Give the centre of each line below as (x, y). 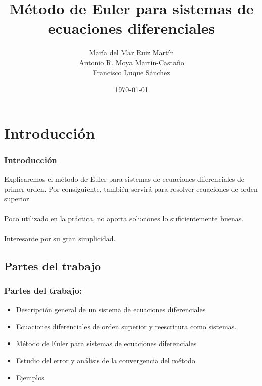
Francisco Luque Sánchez (132, 72)
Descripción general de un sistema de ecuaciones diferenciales (111, 309)
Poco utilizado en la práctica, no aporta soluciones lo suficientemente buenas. (124, 218)
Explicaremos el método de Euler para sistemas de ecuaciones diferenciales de (124, 179)
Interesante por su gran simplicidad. (60, 238)
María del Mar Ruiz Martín (132, 52)
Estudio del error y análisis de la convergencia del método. (106, 360)
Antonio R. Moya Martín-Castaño (132, 62)
